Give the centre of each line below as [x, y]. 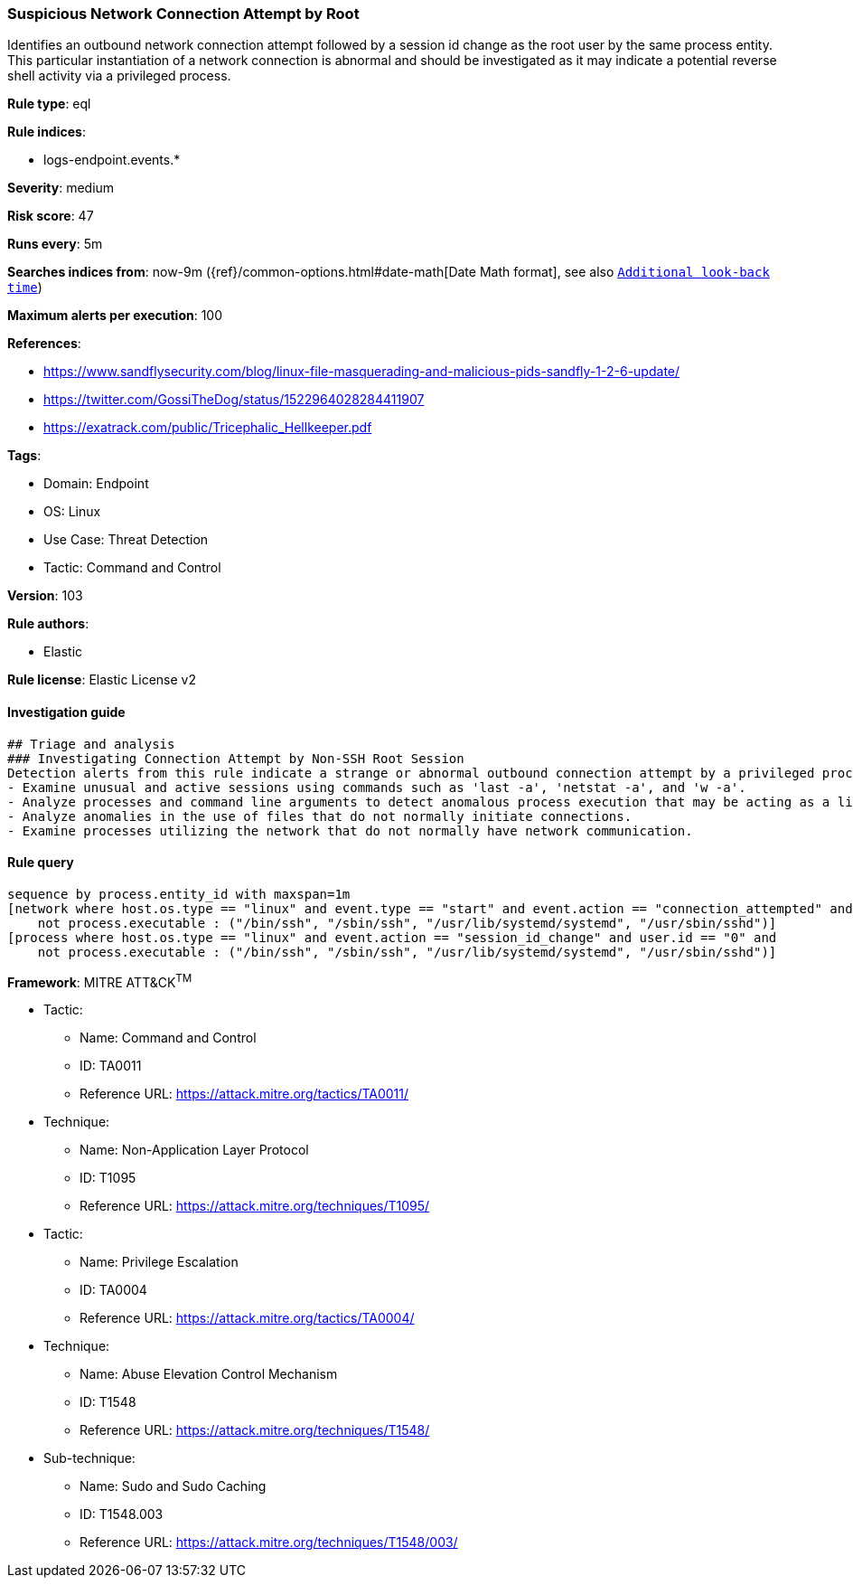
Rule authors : [48, 624]
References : [44, 344]
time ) [25, 288]
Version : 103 [45, 596]
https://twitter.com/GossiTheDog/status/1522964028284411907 [234, 400]
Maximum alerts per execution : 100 [115, 316]
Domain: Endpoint [96, 484]
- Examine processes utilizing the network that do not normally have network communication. [350, 830]
